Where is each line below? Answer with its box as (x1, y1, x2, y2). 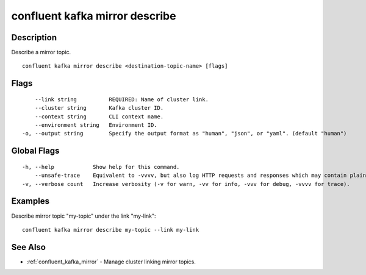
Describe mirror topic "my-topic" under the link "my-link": (11, 212, 156, 220)
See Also (11, 241, 46, 252)
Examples (11, 196, 50, 207)
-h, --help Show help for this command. (22, 163, 180, 170)
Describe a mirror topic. (11, 49, 71, 56)
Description (11, 32, 57, 43)
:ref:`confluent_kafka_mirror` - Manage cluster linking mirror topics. (26, 258, 196, 265)
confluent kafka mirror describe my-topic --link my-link (22, 226, 199, 233)
